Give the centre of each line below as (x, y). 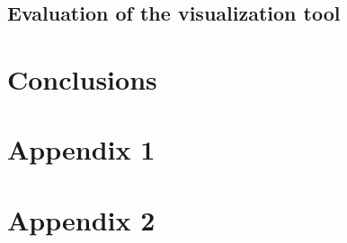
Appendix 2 (81, 219)
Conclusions (82, 78)
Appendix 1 (81, 149)
